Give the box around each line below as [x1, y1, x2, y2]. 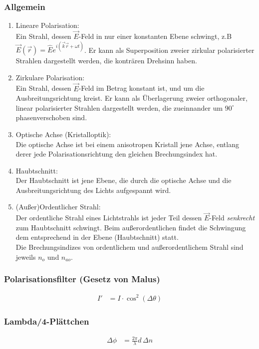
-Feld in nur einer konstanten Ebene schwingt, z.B [78, 31, 232, 41]
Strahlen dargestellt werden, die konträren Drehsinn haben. [15, 55, 197, 66]
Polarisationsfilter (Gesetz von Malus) [4, 273, 160, 285]
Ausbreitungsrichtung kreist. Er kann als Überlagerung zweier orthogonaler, [15, 93, 248, 103]
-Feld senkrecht [209, 212, 255, 223]
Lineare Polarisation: [15, 20, 79, 30]
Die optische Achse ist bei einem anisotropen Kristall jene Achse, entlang [15, 139, 239, 149]
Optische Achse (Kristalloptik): [15, 129, 111, 139]
